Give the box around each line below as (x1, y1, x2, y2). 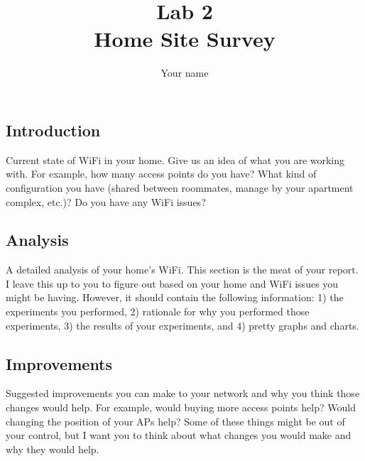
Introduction (6, 119, 101, 141)
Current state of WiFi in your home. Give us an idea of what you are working (6, 152, 345, 167)
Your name (160, 65, 209, 80)
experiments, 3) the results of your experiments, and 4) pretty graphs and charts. (6, 318, 359, 332)
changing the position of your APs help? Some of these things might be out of (6, 413, 345, 428)
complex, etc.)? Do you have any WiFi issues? (6, 194, 206, 209)
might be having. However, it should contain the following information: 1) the (6, 290, 344, 305)
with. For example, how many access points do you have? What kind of (6, 166, 317, 181)
